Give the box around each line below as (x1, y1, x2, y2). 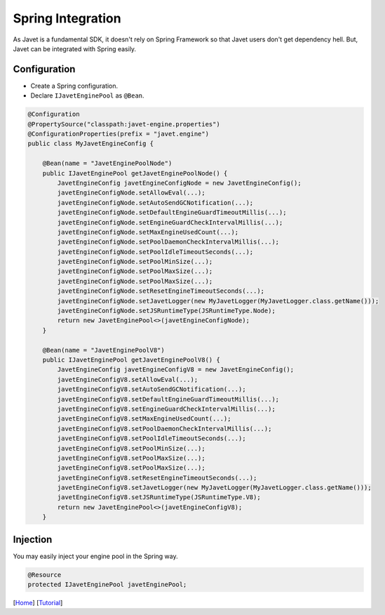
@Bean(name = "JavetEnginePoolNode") (42, 159, 173, 168)
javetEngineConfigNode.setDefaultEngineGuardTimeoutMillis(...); (57, 209, 287, 217)
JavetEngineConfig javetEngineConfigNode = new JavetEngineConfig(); (57, 179, 302, 187)
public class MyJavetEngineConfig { (27, 140, 154, 147)
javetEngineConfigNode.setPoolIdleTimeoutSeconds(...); (57, 248, 254, 256)
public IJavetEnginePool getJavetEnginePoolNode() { (42, 169, 228, 177)
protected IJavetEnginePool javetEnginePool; (27, 581, 187, 589)
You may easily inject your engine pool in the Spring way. (13, 552, 178, 560)
